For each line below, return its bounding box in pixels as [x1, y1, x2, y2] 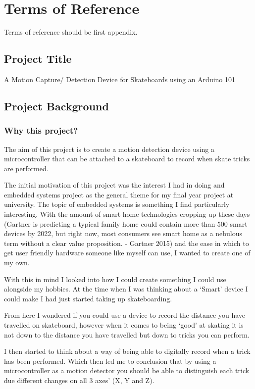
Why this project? [4, 124, 78, 137]
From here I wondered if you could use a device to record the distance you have [4, 310, 246, 320]
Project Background [4, 98, 109, 113]
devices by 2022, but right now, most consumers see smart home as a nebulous [4, 228, 242, 239]
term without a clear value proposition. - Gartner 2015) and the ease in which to [4, 238, 249, 248]
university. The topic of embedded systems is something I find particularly [4, 199, 230, 209]
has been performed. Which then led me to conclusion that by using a [4, 355, 216, 366]
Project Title [4, 51, 72, 66]
